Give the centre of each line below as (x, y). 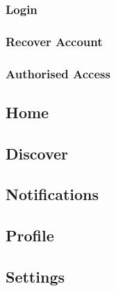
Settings (35, 277)
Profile (30, 235)
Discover (37, 153)
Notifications (52, 194)
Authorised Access (58, 73)
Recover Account (54, 41)
